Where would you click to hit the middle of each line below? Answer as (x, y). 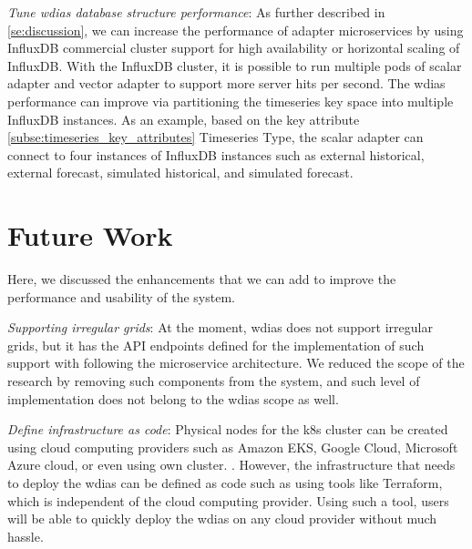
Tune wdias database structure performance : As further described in (196, 12)
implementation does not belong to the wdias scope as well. (173, 398)
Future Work (90, 235)
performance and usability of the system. (121, 296)
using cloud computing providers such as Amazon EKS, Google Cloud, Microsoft (233, 447)
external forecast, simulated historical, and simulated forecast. (180, 173)
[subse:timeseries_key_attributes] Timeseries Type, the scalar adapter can (215, 137)
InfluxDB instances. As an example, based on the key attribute (184, 119)
